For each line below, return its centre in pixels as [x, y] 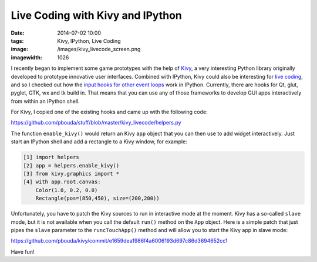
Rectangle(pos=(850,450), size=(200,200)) [97, 199]
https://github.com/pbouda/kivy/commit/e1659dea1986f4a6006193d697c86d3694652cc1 [119, 241]
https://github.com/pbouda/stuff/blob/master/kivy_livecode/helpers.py [96, 123]
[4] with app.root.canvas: [62, 182]
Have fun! [23, 251]
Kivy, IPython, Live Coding [89, 41]
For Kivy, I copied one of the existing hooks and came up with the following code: [109, 112]
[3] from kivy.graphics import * [71, 174]
